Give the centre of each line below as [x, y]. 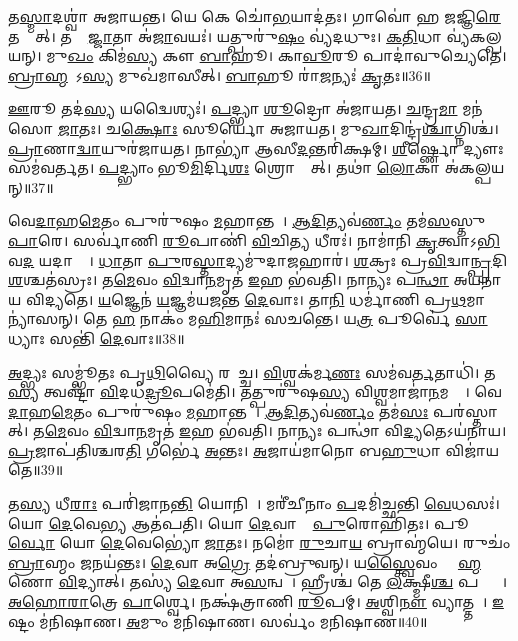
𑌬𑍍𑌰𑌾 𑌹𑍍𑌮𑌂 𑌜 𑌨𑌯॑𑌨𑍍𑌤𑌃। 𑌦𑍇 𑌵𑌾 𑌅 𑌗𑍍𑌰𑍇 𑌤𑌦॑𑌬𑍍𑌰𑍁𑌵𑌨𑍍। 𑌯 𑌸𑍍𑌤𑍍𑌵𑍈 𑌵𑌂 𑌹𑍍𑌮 [245, 561]
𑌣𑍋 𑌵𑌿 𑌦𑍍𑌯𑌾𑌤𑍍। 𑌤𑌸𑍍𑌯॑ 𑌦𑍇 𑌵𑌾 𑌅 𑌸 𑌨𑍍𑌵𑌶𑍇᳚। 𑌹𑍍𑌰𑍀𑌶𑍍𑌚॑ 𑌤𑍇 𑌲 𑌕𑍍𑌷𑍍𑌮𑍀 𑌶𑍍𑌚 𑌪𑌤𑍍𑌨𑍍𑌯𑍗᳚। [258, 581]
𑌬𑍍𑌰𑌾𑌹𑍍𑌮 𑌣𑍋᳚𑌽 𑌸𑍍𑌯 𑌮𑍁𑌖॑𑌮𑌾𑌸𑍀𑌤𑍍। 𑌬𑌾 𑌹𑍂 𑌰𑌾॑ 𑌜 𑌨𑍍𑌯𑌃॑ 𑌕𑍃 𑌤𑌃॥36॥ [220, 74]
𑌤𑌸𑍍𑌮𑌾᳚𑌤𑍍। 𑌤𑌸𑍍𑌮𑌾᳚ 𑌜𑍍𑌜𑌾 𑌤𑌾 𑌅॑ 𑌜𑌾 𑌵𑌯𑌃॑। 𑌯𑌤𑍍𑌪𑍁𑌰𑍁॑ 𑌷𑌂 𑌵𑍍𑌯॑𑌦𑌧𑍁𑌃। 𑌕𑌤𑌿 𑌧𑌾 [225, 35]
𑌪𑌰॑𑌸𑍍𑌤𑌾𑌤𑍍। [465, 410]
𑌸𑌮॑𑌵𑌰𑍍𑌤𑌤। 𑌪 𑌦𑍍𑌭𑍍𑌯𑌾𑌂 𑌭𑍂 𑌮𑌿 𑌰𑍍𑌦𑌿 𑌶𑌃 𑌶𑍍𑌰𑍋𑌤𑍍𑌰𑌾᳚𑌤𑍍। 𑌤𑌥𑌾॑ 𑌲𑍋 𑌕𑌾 [224, 167]
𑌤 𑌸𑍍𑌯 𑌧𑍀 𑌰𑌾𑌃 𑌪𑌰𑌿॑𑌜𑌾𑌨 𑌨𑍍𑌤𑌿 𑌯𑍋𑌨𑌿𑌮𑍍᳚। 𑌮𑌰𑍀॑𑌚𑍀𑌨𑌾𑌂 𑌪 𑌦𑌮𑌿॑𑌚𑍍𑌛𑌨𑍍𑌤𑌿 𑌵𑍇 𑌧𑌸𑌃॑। [254, 503]
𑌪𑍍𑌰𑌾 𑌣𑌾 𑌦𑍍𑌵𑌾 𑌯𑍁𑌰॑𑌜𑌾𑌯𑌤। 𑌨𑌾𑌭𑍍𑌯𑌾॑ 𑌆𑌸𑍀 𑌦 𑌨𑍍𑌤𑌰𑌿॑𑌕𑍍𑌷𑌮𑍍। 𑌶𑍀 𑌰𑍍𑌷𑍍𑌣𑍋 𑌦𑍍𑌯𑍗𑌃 [256, 147]
